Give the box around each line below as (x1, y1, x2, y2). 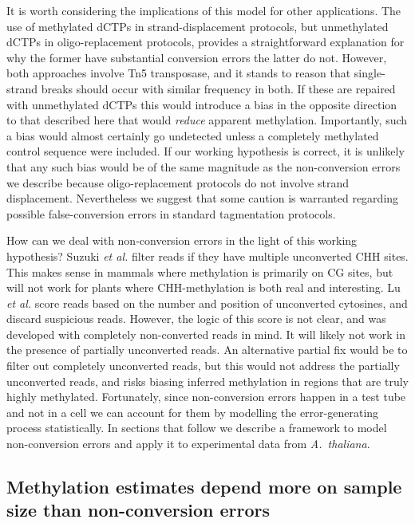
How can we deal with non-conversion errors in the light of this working (6, 232, 358, 249)
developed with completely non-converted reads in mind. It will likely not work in (6, 325, 405, 342)
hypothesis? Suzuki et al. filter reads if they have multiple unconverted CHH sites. (6, 247, 409, 264)
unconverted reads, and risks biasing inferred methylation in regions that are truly (6, 372, 409, 389)
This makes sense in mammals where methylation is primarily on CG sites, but (6, 263, 393, 280)
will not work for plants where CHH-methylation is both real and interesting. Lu (6, 279, 401, 296)
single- (354, 65, 385, 81)
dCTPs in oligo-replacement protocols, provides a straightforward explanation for (6, 33, 405, 50)
